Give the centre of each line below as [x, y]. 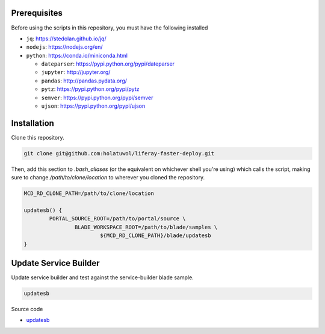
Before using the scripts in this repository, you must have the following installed [110, 28]
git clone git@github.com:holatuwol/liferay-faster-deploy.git [119, 153]
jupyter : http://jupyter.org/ [76, 72]
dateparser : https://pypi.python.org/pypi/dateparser [108, 64]
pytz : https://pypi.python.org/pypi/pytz [90, 89]
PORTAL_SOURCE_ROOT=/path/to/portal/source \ [117, 219]
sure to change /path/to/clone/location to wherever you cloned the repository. [108, 178]
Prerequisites [37, 13]
